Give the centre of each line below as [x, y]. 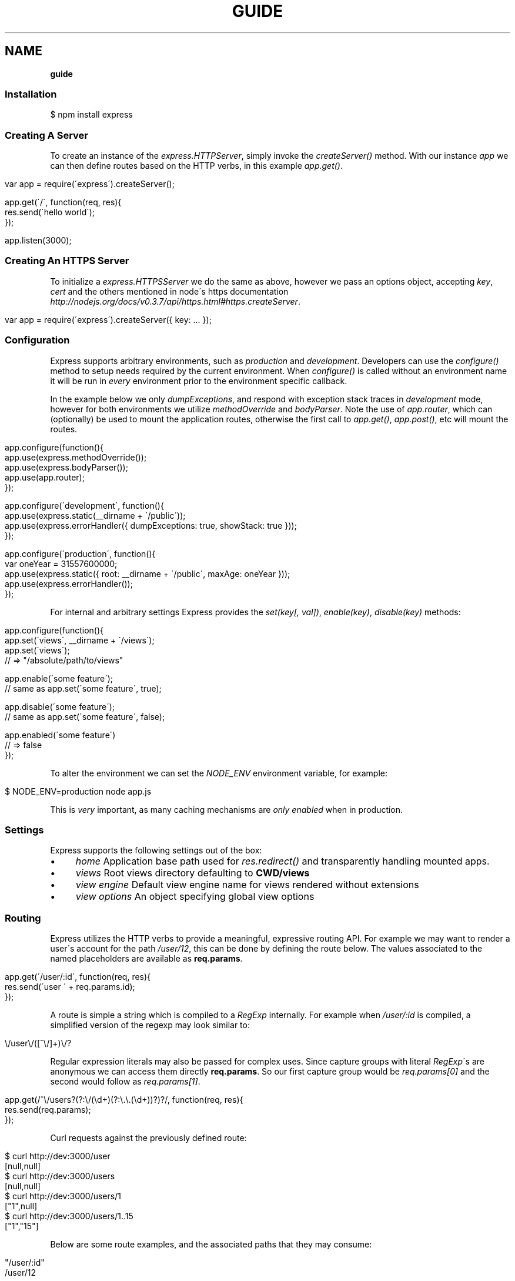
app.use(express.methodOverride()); [76, 457]
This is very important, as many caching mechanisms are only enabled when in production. [227, 809]
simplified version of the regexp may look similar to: [150, 1025]
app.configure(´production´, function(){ [80, 553]
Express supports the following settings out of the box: [156, 850]
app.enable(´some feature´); [59, 678]
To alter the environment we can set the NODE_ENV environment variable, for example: [219, 773]
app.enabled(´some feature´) [60, 735]
